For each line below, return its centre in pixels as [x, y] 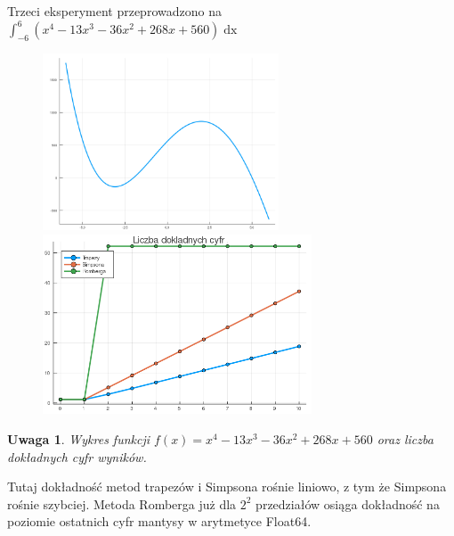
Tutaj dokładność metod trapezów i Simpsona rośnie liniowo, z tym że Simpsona [227, 487]
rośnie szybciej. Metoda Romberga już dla [122, 503]
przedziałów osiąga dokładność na [348, 503]
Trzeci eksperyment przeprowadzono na [114, 11]
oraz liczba [405, 439]
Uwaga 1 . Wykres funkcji [79, 439]
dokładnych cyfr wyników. [77, 456]
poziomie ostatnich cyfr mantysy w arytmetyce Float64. [159, 521]
